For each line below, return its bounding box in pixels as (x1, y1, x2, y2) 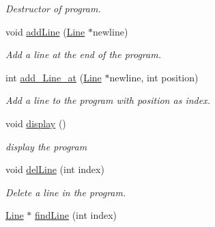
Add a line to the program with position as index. (5, 93, 210, 107)
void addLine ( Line (5, 24, 85, 38)
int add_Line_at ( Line (5, 70, 102, 84)
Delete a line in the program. (5, 185, 126, 199)
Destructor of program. (5, 1, 101, 15)
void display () (5, 116, 66, 130)
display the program (5, 139, 87, 153)
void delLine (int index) (5, 162, 104, 176)
